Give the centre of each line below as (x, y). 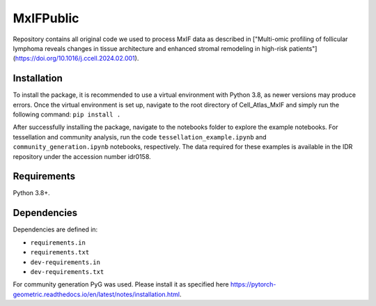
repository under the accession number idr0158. (82, 156)
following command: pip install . (67, 114)
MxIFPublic (46, 18)
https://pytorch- (253, 284)
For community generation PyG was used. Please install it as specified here (121, 284)
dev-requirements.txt (67, 271)
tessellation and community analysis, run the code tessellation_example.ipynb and (140, 137)
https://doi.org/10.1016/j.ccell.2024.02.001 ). (77, 59)
